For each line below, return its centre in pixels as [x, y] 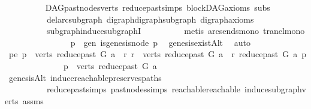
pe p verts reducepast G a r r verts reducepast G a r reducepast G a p [158, 54]
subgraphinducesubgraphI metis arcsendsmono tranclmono [176, 31]
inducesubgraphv [275, 89]
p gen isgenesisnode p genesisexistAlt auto [160, 42]
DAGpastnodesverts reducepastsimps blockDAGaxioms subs [158, 7]
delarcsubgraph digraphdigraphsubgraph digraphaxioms [150, 19]
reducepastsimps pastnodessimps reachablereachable [144, 89]
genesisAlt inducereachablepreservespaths [85, 77]
